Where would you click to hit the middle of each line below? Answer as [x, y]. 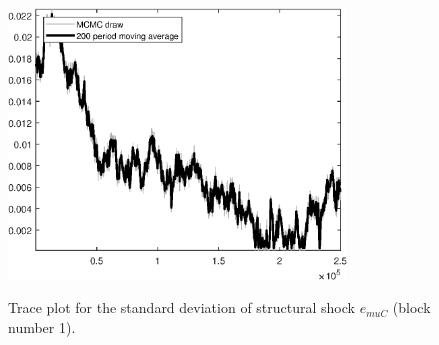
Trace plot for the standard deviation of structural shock [181, 307]
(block [411, 307]
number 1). [42, 326]
